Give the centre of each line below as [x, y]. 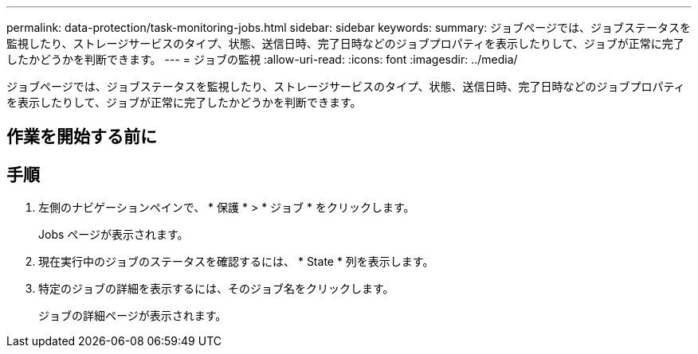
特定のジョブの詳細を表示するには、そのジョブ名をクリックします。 [216, 289]
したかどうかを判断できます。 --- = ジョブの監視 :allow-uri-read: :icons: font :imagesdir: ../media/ [262, 59]
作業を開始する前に [82, 137]
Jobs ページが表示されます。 [114, 235]
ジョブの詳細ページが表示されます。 [133, 316]
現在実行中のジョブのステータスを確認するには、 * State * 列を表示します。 [236, 262]
